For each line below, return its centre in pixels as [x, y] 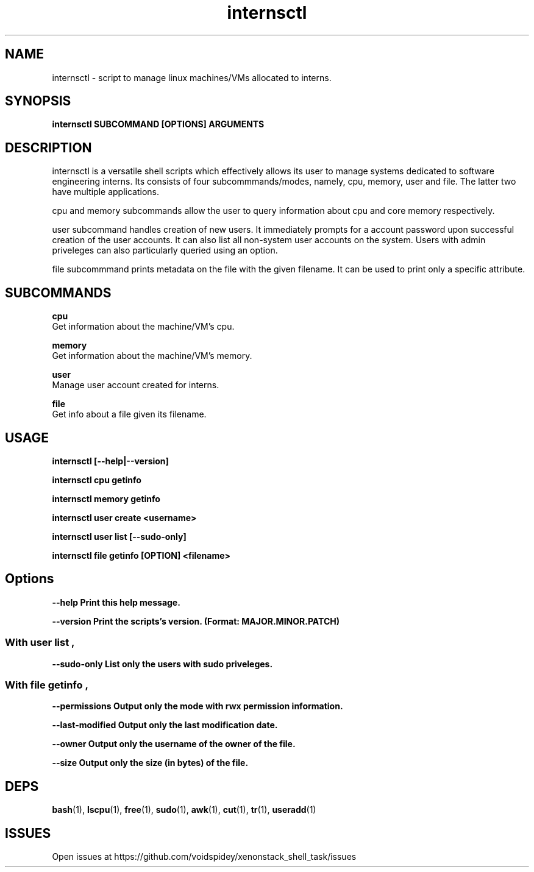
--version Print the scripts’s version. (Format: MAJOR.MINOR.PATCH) [196, 621]
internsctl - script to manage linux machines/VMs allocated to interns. [192, 77]
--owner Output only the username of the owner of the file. [174, 744]
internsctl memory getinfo [106, 498]
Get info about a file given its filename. [129, 414]
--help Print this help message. [116, 602]
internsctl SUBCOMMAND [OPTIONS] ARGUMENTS [158, 124]
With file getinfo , [47, 685]
